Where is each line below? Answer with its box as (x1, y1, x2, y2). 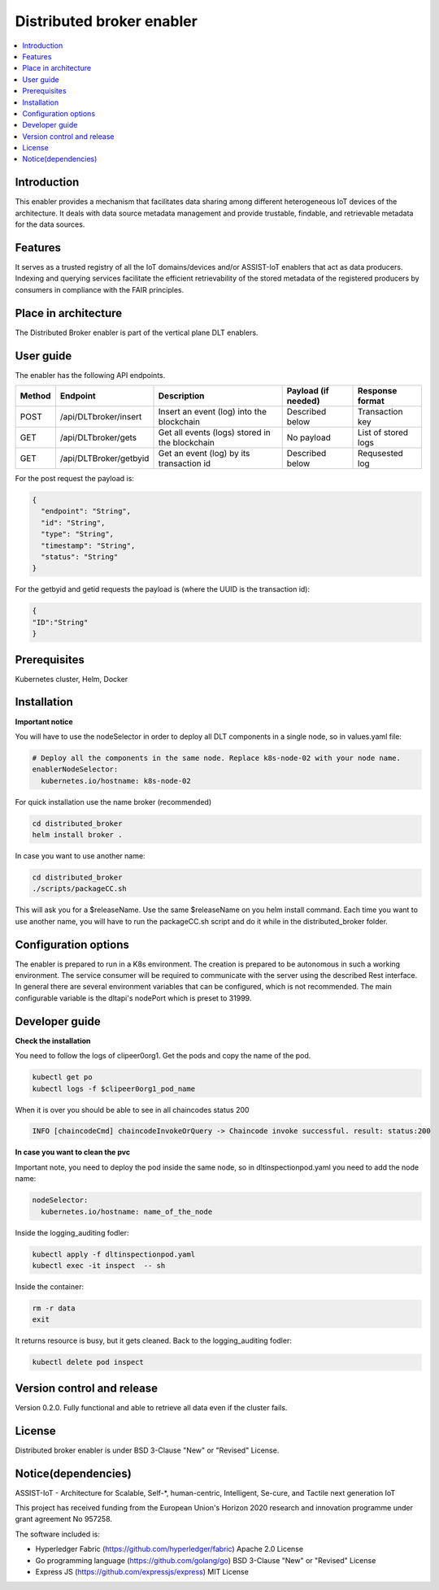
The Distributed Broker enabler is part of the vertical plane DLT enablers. (15, 328, 259, 337)
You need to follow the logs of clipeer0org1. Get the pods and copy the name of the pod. (15, 1051, 311, 1061)
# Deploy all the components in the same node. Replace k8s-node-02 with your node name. (32, 753, 402, 762)
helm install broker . (32, 830, 123, 840)
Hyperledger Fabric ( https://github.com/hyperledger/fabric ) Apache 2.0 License (35, 1544, 304, 1554)
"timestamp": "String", (41, 541, 136, 550)
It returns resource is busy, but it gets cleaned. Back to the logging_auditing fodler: (15, 1336, 292, 1345)
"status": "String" (41, 552, 119, 561)
